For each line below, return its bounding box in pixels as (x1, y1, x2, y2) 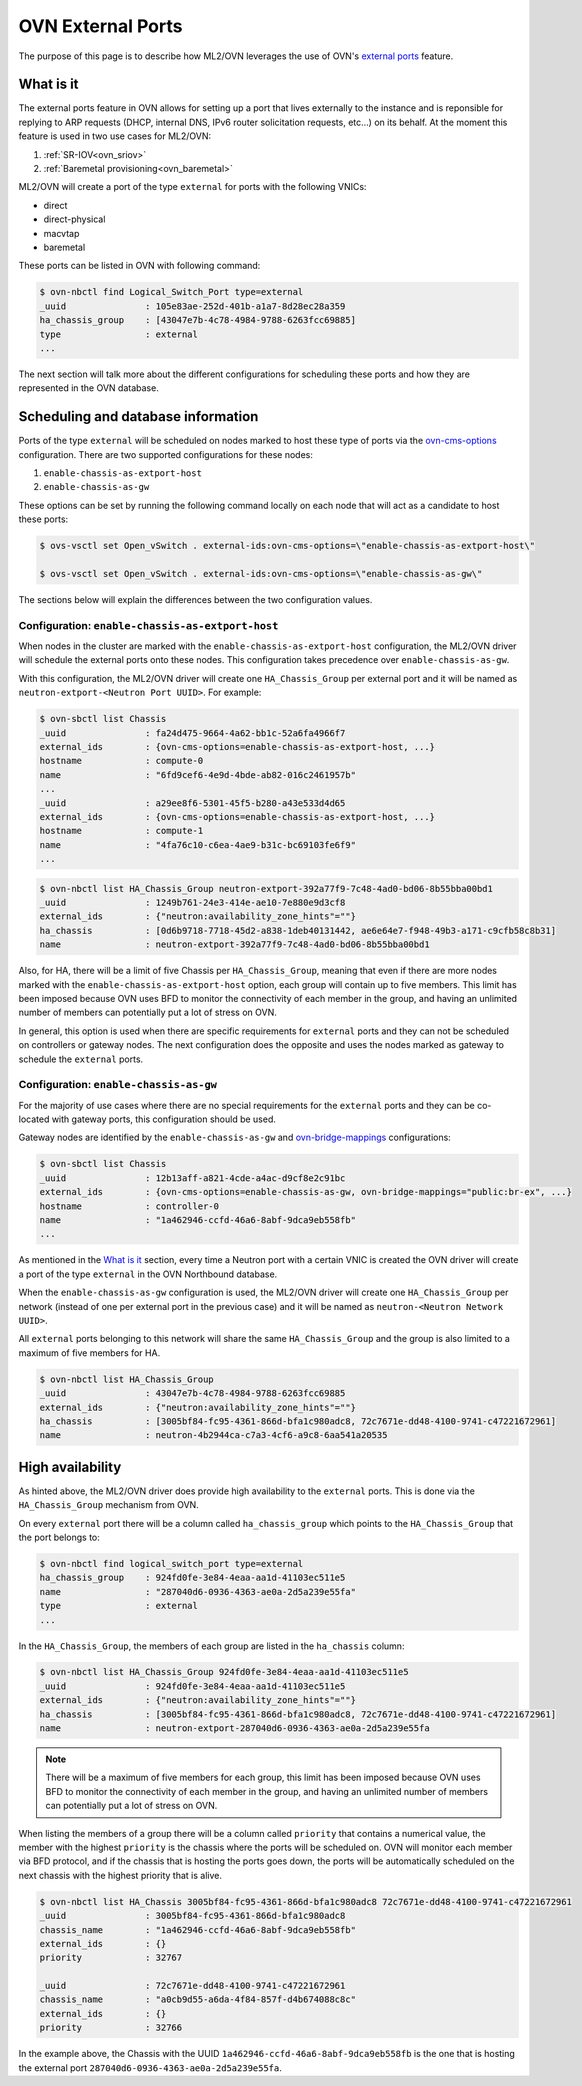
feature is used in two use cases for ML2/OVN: (18, 130, 212, 142)
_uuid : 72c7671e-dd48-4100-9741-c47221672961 (39, 1980, 346, 1992)
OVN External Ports (18, 15, 183, 37)
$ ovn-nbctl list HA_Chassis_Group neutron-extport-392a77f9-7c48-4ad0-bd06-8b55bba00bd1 (39, 883, 494, 894)
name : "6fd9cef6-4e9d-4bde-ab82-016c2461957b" (39, 769, 357, 780)
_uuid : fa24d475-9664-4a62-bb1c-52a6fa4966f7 (39, 727, 346, 739)
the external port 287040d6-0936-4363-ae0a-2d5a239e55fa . (18, 2061, 282, 2074)
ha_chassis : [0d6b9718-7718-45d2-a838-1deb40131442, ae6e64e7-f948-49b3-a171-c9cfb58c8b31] (39, 925, 557, 936)
